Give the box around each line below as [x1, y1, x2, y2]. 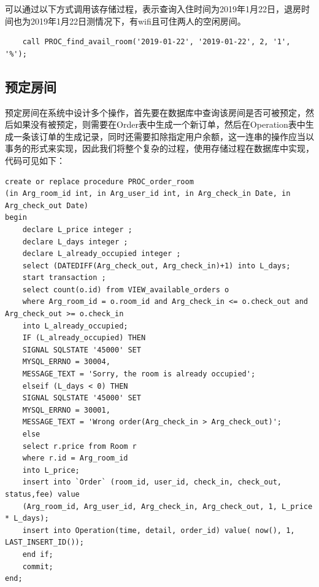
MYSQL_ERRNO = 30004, [22, 357, 110, 367]
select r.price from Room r [22, 441, 137, 451]
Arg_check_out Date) [5, 201, 89, 210]
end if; [22, 550, 53, 559]
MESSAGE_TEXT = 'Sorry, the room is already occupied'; [22, 370, 256, 379]
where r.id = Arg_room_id [22, 454, 128, 463]
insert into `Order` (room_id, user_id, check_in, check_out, [22, 478, 282, 487]
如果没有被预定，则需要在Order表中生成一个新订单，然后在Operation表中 [13, 118, 306, 131]
